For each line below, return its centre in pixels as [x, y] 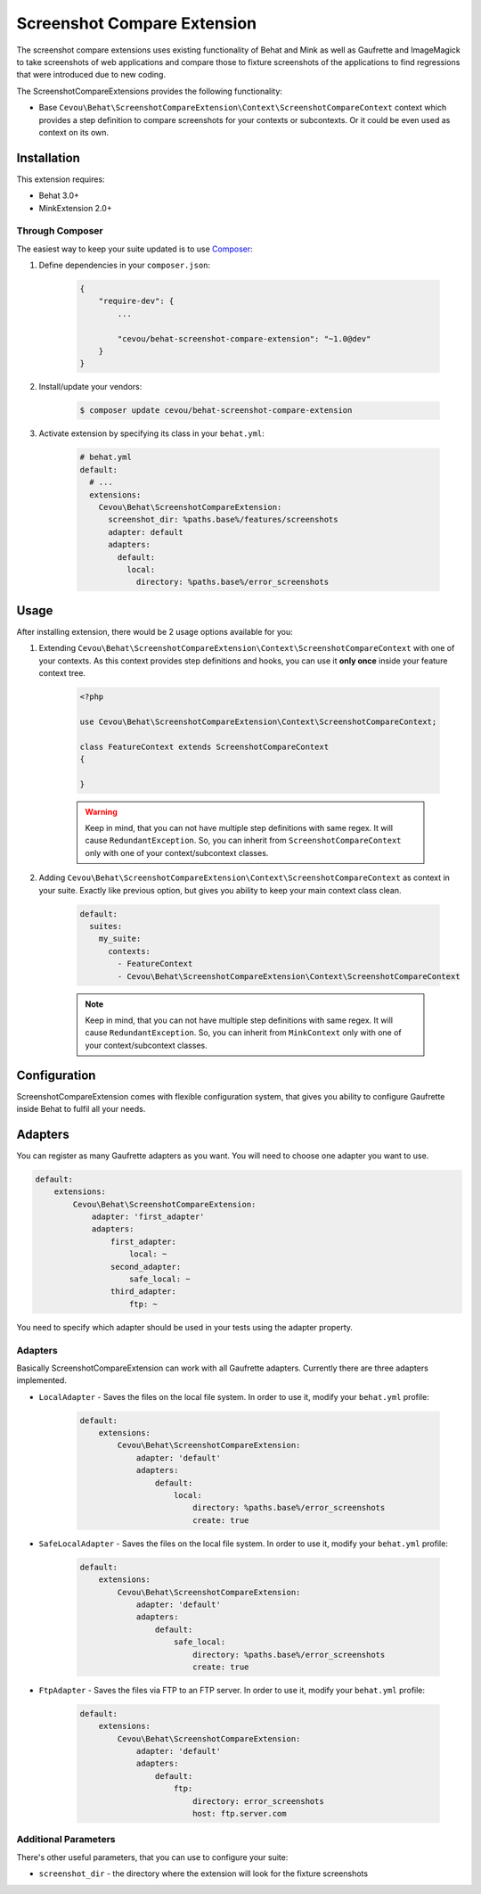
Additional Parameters [66, 1840]
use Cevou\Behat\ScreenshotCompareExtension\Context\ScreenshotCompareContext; [258, 721]
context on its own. [74, 132]
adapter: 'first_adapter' [148, 1217]
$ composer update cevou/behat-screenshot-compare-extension [216, 411]
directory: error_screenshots [258, 1801]
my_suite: [120, 939]
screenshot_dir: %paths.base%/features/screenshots [223, 520]
